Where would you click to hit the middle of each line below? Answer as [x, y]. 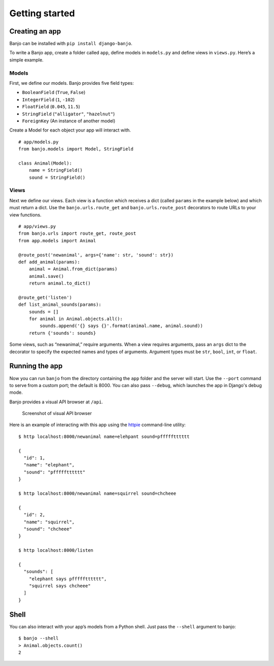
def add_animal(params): [49, 262]
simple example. [26, 60]
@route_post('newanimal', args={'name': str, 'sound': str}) [96, 255]
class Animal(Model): [45, 163]
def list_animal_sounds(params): [60, 305]
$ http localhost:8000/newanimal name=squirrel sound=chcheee [97, 494]
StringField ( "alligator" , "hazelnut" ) [68, 114]
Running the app [36, 366]
